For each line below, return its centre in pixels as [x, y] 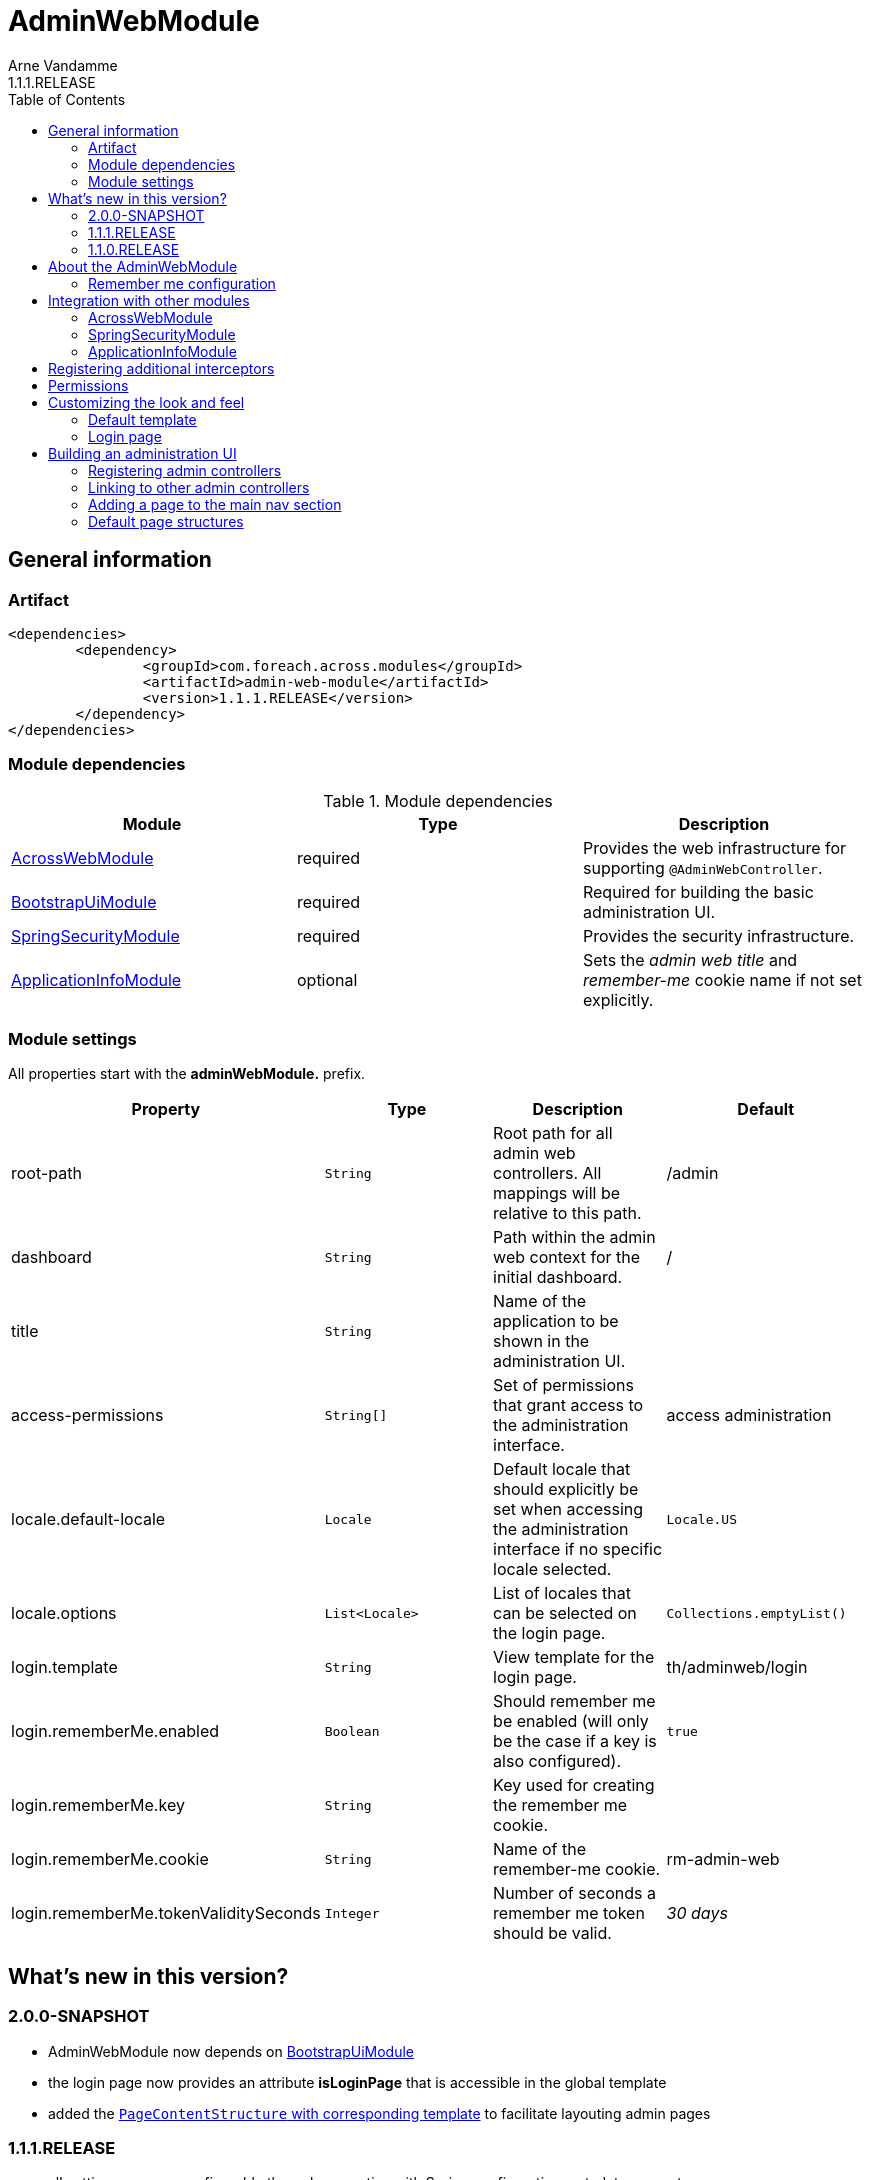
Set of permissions [563, 1385]
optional [327, 979]
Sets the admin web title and [690, 959]
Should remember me [574, 1701]
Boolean [352, 1731]
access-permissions [87, 1415]
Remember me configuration [182, 283]
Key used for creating [574, 1785]
